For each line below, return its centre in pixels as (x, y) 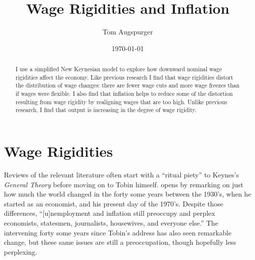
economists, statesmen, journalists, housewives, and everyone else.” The (111, 222)
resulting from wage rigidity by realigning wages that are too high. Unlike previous (121, 101)
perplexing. (21, 251)
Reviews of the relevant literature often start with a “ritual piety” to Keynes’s (122, 174)
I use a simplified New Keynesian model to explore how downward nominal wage (119, 69)
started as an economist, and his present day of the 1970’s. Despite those (114, 203)
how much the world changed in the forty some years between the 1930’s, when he (128, 194)
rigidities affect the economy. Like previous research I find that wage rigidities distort (124, 77)
